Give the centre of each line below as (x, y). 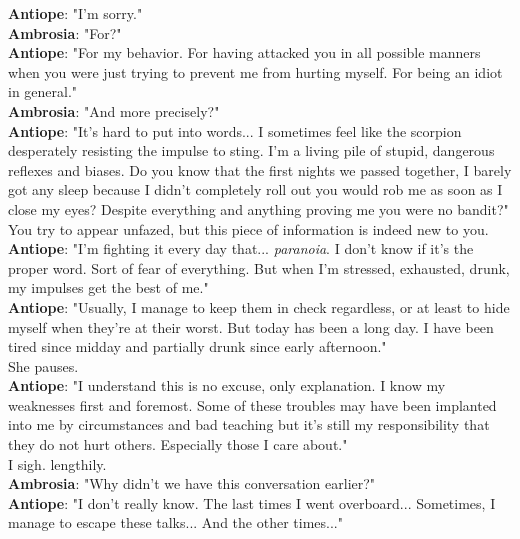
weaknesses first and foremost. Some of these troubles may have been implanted (252, 404)
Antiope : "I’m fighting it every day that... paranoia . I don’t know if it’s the (241, 248)
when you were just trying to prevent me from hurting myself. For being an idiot (255, 71)
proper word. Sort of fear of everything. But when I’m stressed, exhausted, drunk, (259, 267)
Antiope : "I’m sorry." (75, 13)
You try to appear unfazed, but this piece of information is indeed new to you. (248, 228)
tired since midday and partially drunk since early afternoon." (197, 346)
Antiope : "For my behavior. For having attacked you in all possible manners (244, 52)
